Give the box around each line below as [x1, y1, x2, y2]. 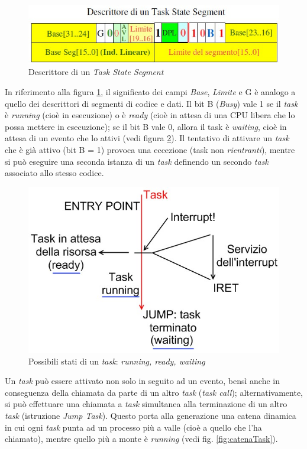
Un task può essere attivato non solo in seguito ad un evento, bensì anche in [5, 375, 280, 387]
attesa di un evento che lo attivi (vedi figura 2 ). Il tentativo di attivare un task [5, 132, 289, 144]
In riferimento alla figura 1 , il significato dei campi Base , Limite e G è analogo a [5, 85, 296, 97]
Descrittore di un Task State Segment [28, 66, 164, 78]
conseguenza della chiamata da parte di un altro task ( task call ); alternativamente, [5, 386, 303, 398]
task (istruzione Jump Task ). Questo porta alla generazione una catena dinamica [5, 409, 296, 421]
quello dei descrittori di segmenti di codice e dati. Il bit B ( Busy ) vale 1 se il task [5, 97, 298, 109]
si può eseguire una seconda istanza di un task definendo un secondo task [5, 155, 269, 167]
